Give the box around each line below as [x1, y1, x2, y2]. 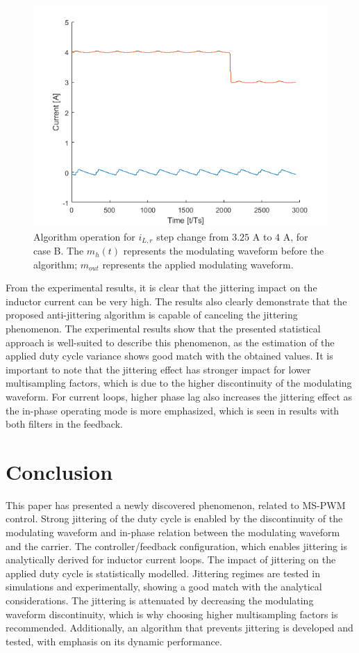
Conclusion [6, 457, 113, 485]
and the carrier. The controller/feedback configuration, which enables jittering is [6, 538, 348, 553]
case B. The [33, 243, 84, 258]
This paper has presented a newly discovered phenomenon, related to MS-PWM [6, 497, 346, 512]
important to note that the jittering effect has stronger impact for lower [6, 362, 311, 376]
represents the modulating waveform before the [123, 243, 324, 258]
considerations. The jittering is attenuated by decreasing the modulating [6, 593, 314, 608]
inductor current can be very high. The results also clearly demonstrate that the [6, 293, 347, 308]
